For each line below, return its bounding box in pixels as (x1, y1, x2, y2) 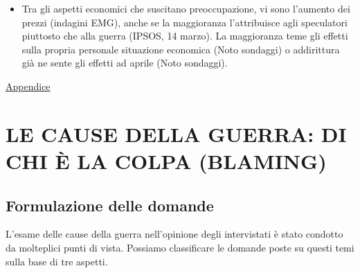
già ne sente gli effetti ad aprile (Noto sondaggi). (21, 55, 228, 70)
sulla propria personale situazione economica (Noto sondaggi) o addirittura (21, 42, 340, 56)
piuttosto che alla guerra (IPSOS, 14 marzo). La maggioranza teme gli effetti (21, 28, 348, 43)
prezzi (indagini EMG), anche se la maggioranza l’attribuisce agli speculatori (21, 15, 348, 29)
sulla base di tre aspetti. (6, 254, 108, 268)
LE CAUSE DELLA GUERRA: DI (6, 119, 347, 148)
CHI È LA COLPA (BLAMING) (6, 146, 327, 175)
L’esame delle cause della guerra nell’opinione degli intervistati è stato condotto (6, 227, 343, 241)
